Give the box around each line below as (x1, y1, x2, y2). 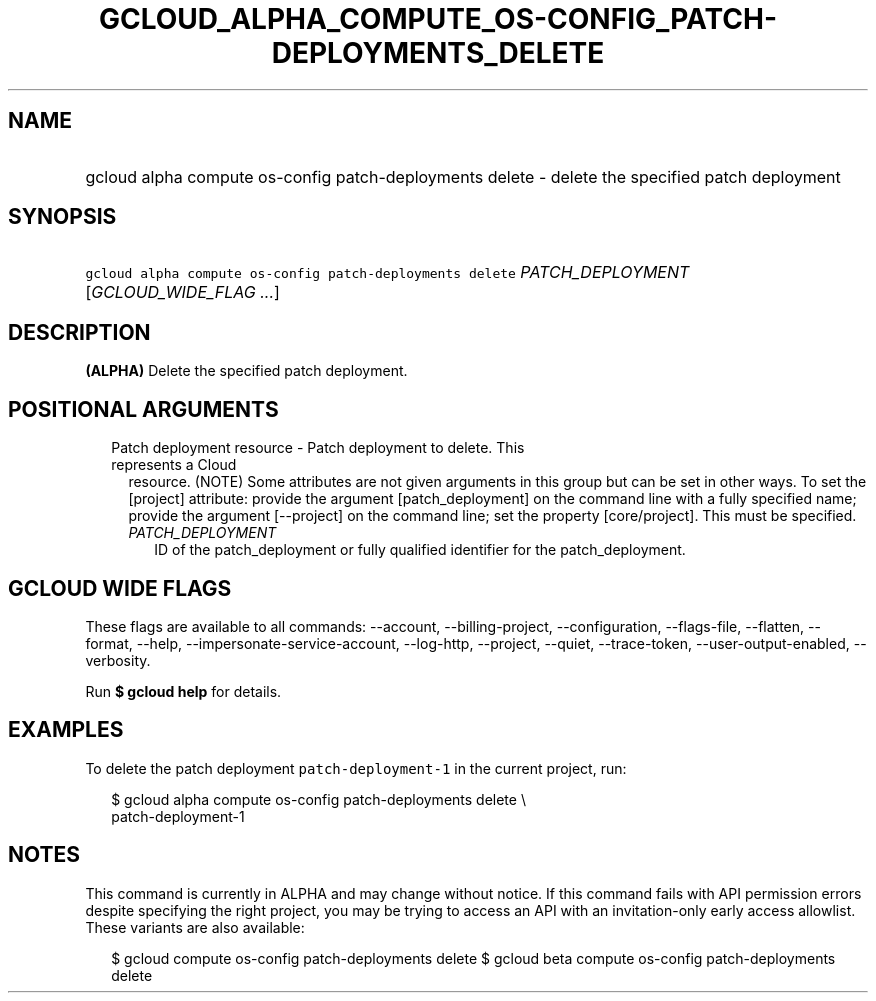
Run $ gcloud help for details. (85, 682, 282, 700)
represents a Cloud (111, 456, 237, 474)
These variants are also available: (85, 918, 305, 936)
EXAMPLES (8, 717, 124, 743)
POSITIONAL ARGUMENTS (8, 396, 279, 422)
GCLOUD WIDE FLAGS (8, 575, 232, 601)
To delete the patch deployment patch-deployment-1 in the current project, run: (85, 759, 627, 777)
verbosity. (85, 651, 151, 669)
